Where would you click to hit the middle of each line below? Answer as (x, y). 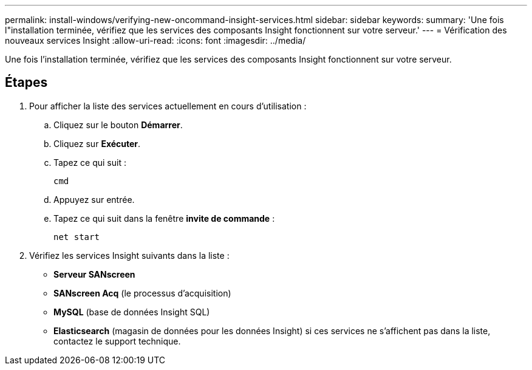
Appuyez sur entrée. (94, 199)
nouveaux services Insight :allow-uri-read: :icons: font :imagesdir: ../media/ (155, 40)
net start (77, 237)
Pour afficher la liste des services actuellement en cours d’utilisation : (168, 106)
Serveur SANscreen (94, 274)
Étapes (26, 83)
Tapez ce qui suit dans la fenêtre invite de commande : (164, 218)
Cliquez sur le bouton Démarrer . (118, 125)
